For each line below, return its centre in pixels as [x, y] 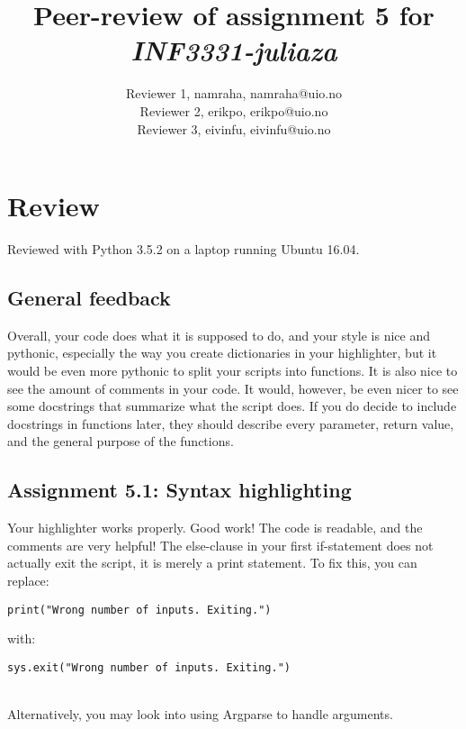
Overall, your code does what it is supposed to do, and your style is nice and [219, 335]
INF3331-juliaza [234, 50]
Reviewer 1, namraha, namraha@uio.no [234, 93]
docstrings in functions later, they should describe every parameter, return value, [231, 423]
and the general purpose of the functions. [121, 441]
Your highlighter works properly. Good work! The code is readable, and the [215, 528]
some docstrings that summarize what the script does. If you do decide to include [232, 406]
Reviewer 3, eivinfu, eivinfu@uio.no [234, 128]
